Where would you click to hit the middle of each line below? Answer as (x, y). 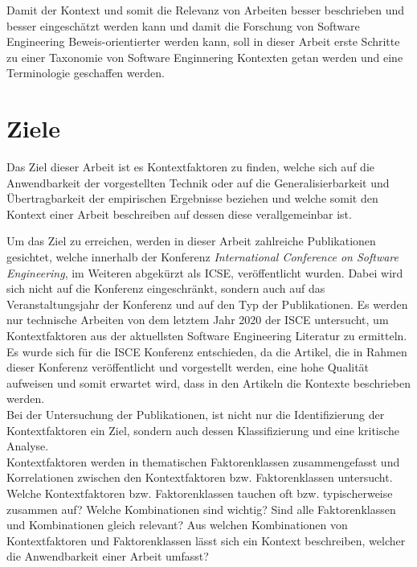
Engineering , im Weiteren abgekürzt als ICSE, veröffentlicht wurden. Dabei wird (205, 272)
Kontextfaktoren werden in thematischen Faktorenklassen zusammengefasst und (203, 461)
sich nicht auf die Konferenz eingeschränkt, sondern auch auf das (166, 288)
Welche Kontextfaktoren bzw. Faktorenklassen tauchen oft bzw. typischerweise (200, 493)
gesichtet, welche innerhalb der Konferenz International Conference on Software (202, 257)
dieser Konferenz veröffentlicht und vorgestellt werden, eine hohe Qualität (188, 367)
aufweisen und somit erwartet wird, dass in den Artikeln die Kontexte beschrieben (209, 382)
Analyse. (28, 446)
